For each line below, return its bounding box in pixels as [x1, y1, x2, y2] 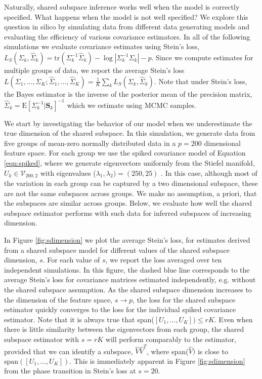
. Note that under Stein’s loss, [154, 75, 247, 86]
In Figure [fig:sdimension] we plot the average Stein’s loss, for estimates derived [4, 235, 250, 245]
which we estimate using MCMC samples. [67, 99, 197, 110]
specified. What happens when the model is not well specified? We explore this [4, 11, 248, 22]
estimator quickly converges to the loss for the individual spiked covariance [4, 304, 236, 315]
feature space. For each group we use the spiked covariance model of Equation [4, 147, 246, 158]
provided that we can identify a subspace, [4, 346, 133, 356]
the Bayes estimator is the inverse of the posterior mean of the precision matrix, [4, 88, 252, 99]
